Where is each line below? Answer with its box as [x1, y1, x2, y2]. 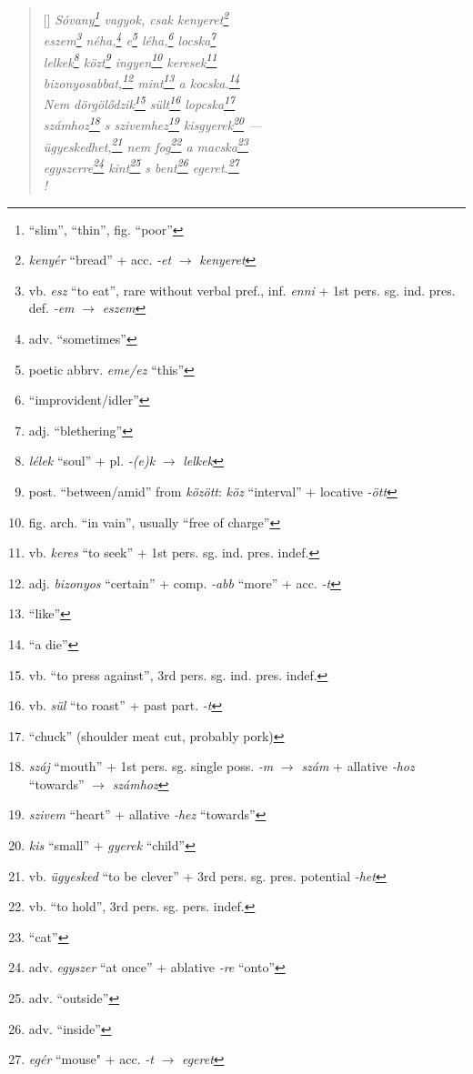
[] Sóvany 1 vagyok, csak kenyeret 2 [43, 7, 229, 28]
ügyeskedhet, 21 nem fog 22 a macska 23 [43, 134, 248, 156]
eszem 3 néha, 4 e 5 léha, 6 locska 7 [43, 28, 216, 49]
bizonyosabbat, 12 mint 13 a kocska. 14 [43, 70, 240, 92]
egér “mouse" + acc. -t [28, 1049, 154, 1069]
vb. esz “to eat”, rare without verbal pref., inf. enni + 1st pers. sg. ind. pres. [28, 280, 456, 299]
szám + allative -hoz [301, 757, 415, 776]
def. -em [28, 298, 75, 317]
